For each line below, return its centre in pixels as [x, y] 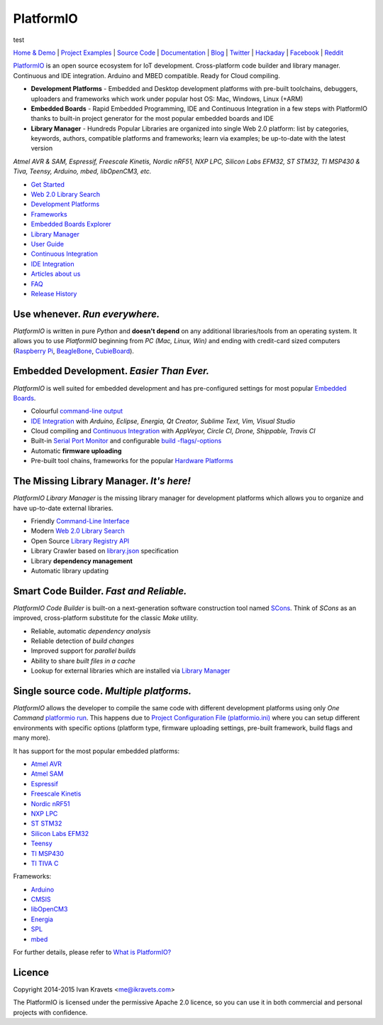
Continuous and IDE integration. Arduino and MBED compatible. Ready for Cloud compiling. [146, 75]
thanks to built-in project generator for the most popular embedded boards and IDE [152, 119]
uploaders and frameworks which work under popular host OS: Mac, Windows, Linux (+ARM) [167, 99]
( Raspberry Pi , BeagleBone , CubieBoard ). [74, 351]
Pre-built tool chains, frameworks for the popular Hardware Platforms [132, 461]
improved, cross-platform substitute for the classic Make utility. [106, 618]
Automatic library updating [70, 570]
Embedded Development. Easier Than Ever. [111, 371]
